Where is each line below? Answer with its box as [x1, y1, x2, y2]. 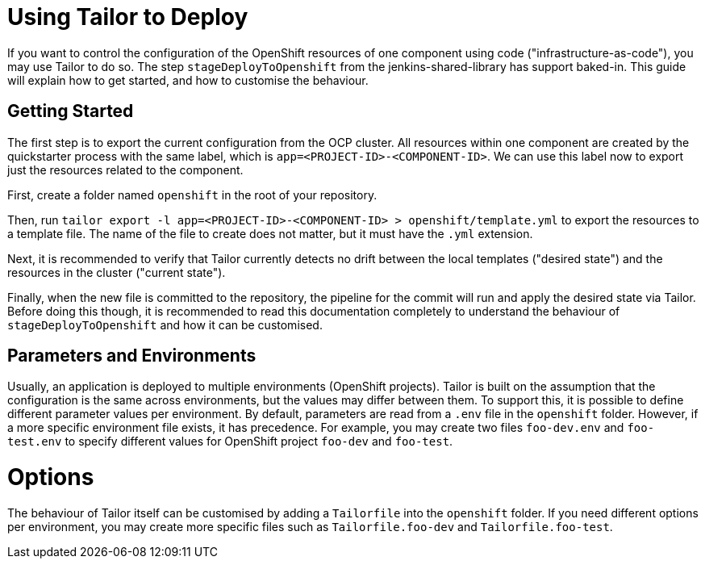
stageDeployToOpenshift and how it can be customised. [7, 317, 323, 332]
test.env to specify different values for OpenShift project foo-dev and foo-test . [7, 434, 453, 449]
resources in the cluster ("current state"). [7, 265, 226, 279]
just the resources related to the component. [7, 162, 244, 177]
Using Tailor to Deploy [7, 3, 248, 31]
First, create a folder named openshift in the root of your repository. [7, 187, 378, 202]
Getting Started [7, 101, 134, 122]
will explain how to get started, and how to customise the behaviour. [7, 73, 369, 87]
